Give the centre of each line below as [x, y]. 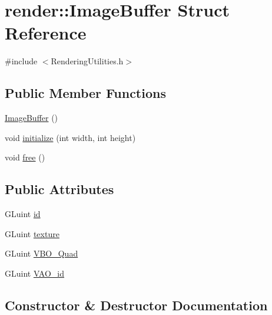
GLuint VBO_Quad [42, 253]
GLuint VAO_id [35, 273]
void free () [25, 157]
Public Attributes [59, 189]
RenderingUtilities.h [87, 61]
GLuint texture [32, 233]
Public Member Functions [85, 93]
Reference [46, 33]
